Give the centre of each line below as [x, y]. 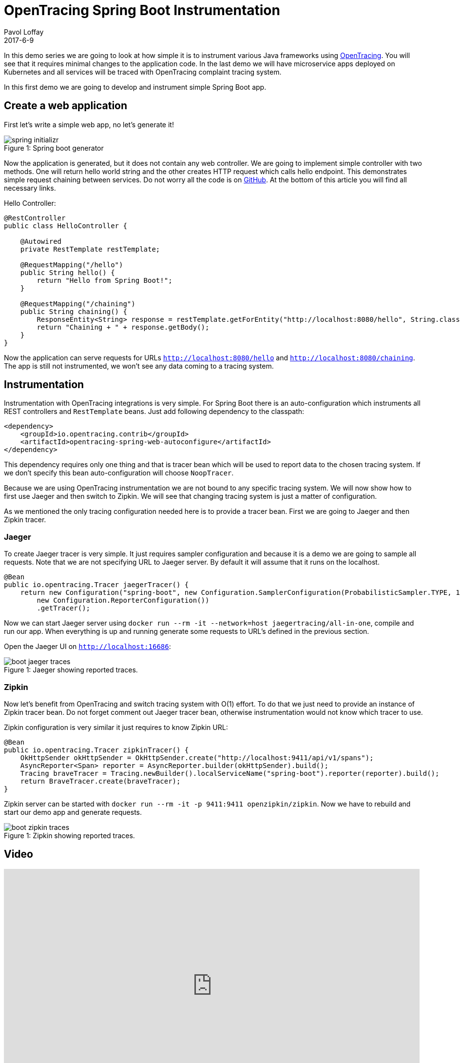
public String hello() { [67, 272]
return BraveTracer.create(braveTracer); [100, 781]
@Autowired [41, 241]
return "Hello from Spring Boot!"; [105, 280]
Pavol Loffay [24, 32]
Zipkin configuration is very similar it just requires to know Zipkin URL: [116, 727]
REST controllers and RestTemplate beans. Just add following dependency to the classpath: [154, 412]
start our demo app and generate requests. [73, 812]
